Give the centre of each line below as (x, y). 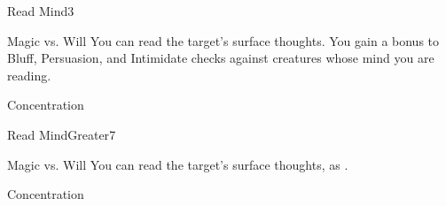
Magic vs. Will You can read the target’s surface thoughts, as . (178, 164)
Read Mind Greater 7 (62, 134)
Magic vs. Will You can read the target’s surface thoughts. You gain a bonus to (223, 40)
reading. (29, 75)
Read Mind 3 (41, 11)
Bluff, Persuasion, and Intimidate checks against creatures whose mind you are (221, 58)
